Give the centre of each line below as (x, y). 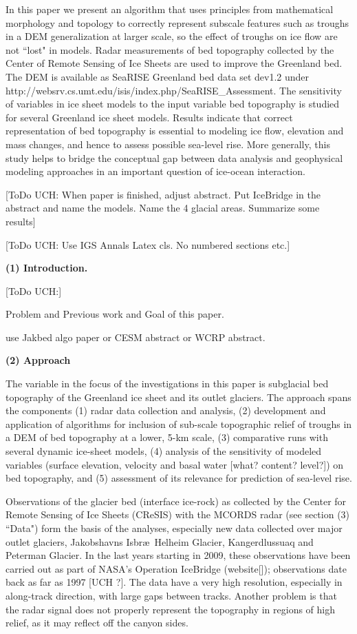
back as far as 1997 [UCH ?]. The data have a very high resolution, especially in (174, 582)
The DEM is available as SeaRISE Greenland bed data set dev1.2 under (158, 76)
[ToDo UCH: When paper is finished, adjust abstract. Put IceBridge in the (163, 194)
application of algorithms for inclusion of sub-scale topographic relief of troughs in (179, 423)
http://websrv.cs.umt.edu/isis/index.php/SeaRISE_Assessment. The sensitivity (174, 90)
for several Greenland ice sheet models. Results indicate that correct (149, 117)
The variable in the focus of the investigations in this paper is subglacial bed (167, 384)
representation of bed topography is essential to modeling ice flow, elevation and (175, 131)
